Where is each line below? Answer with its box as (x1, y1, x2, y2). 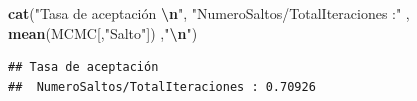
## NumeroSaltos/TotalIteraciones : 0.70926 (8, 79, 316, 94)
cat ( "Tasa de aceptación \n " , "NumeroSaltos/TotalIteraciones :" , (8, 3, 410, 23)
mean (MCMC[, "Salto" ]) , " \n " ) (8, 22, 198, 43)
